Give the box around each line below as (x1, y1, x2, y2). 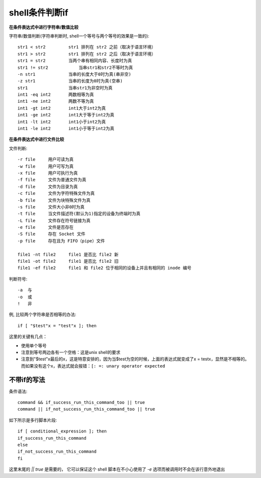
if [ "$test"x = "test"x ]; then (17, 323, 97, 328)
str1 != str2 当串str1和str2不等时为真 (17, 64, 133, 70)
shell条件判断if (9, 7, 69, 18)
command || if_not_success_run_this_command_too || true (17, 406, 156, 412)
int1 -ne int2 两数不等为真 (17, 98, 94, 104)
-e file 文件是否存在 (17, 224, 74, 230)
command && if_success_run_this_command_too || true (17, 400, 145, 405)
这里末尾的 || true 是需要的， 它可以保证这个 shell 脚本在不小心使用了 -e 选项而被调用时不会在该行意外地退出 (9, 466, 225, 472)
